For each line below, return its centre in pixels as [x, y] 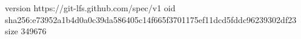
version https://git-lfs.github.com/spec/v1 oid [90, 8]
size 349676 [26, 31]
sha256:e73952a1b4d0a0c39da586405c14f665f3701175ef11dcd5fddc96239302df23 [151, 19]
